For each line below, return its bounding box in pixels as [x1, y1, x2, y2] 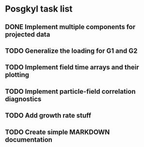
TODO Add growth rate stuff [5, 112, 91, 120]
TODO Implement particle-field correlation [5, 87, 136, 96]
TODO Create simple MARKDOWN [5, 128, 110, 136]
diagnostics [5, 95, 42, 103]
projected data [5, 30, 50, 38]
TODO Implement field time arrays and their [5, 63, 139, 71]
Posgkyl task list [5, 3, 73, 15]
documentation [5, 135, 52, 144]
